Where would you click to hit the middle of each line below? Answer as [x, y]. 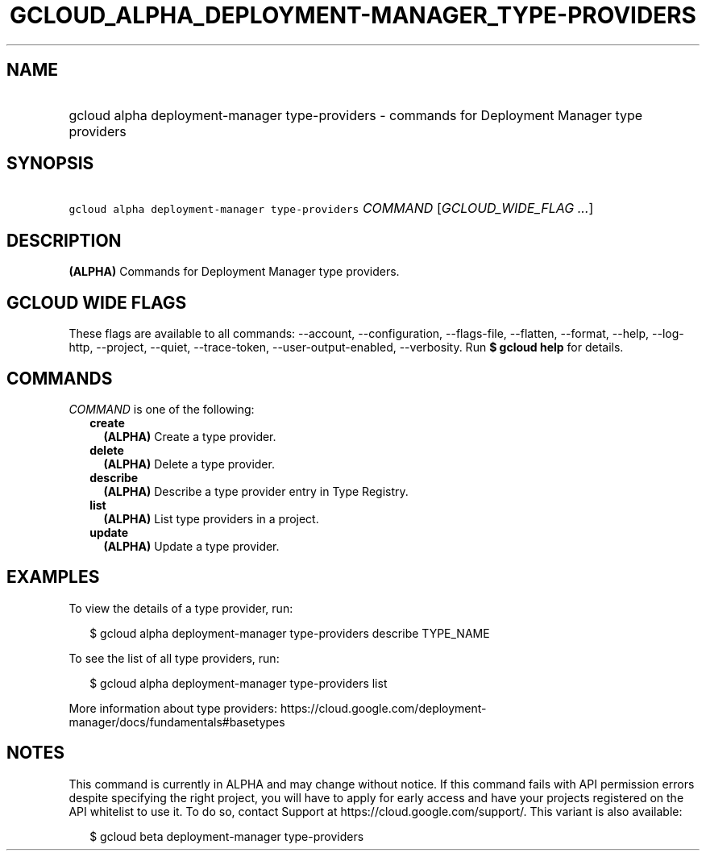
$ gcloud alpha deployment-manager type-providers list [239, 683]
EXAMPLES [53, 577]
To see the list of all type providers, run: [174, 658]
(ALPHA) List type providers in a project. [211, 518]
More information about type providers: [173, 708]
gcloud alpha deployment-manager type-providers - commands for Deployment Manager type [356, 115]
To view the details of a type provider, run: [181, 608]
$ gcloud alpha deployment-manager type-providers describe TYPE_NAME [290, 633]
